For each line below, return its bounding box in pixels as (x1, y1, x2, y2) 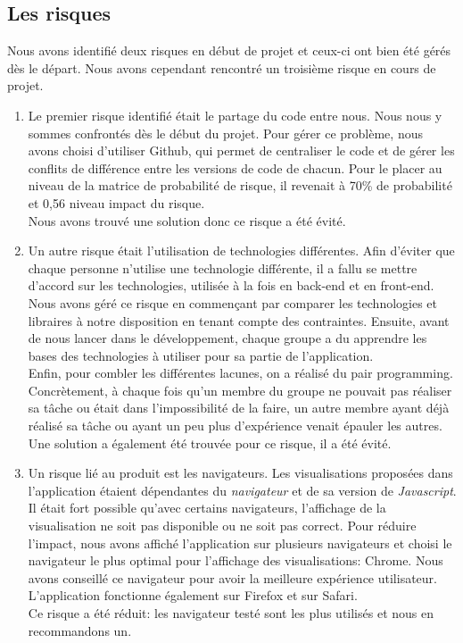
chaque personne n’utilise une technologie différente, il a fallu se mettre (28, 258, 418, 277)
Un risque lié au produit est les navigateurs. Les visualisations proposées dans (28, 463, 453, 482)
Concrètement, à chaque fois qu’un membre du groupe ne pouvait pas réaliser (28, 380, 452, 399)
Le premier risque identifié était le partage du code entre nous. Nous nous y (28, 105, 442, 124)
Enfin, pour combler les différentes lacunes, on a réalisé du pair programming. (28, 363, 453, 382)
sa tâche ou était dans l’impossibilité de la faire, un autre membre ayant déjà (28, 398, 450, 417)
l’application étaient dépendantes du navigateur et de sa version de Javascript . (28, 480, 457, 499)
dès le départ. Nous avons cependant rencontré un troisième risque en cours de (7, 58, 436, 77)
